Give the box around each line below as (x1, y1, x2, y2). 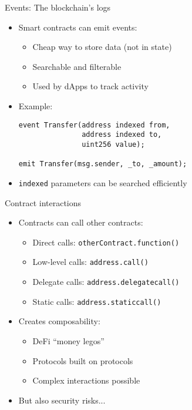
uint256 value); (82, 140, 145, 149)
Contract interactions (5, 196, 82, 209)
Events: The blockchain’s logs (5, 1, 111, 13)
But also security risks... (18, 394, 106, 406)
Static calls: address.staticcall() (32, 295, 161, 307)
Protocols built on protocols (32, 354, 133, 367)
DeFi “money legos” (32, 334, 105, 347)
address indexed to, (82, 130, 162, 139)
